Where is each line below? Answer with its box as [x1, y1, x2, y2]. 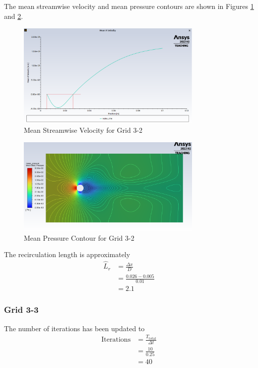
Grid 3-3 [4, 303, 39, 316]
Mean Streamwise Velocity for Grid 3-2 [24, 125, 143, 135]
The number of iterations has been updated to [4, 323, 145, 333]
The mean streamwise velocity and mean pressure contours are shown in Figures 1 [4, 1, 254, 11]
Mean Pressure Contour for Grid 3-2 [24, 232, 134, 243]
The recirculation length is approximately [4, 249, 130, 260]
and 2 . [4, 10, 23, 21]
